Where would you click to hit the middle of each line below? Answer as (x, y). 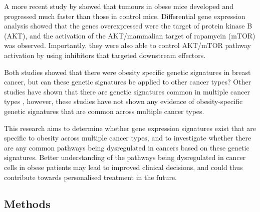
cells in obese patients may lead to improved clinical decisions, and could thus (123, 167)
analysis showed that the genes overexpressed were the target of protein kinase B (128, 26)
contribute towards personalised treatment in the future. (91, 177)
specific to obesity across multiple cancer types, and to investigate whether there (128, 138)
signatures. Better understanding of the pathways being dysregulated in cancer (125, 157)
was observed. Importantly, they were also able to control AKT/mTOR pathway (127, 45)
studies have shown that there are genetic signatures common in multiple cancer (127, 91)
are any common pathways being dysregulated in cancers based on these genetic (127, 147)
